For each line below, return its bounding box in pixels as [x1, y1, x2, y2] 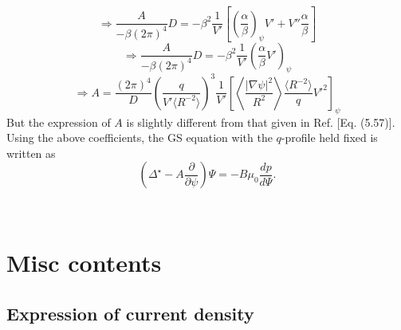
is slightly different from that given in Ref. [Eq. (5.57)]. [126, 113, 395, 130]
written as [6, 144, 56, 161]
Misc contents [6, 246, 162, 279]
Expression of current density [6, 301, 254, 325]
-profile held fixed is [281, 129, 378, 146]
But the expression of [6, 113, 111, 130]
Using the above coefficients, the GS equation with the [6, 129, 273, 146]
